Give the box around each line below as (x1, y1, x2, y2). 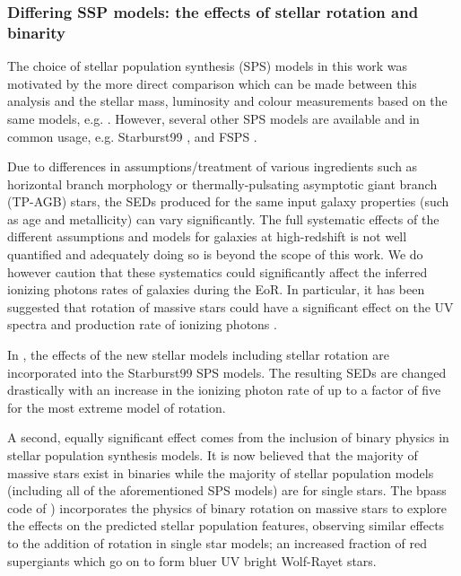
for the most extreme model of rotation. (7, 397, 226, 416)
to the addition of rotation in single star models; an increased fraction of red (7, 533, 427, 552)
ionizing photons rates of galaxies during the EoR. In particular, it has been (7, 280, 425, 299)
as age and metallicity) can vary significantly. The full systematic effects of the (7, 209, 439, 228)
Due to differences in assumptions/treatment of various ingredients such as (7, 157, 418, 176)
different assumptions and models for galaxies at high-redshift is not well (7, 227, 407, 246)
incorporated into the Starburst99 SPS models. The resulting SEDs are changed (7, 362, 447, 381)
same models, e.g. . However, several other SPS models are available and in (7, 109, 420, 127)
